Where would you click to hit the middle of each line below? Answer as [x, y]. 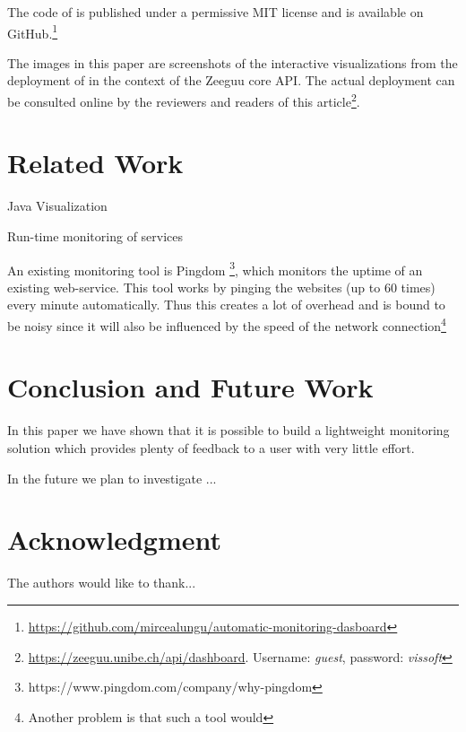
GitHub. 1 [33, 31]
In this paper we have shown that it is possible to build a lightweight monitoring [229, 430]
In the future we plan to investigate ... [112, 478]
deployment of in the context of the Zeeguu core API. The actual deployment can [231, 80]
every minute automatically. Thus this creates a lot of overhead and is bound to [226, 305]
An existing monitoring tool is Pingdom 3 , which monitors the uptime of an [215, 268]
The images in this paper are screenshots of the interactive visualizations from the [233, 62]
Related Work [95, 163]
